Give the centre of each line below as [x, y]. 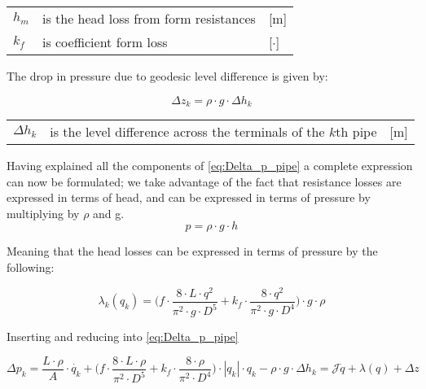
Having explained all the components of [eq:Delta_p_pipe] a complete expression [210, 166]
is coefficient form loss [105, 42]
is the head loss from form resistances [149, 18]
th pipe [356, 132]
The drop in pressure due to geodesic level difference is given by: [167, 76]
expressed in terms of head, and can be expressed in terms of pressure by [189, 197]
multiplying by [43, 213]
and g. [109, 213]
